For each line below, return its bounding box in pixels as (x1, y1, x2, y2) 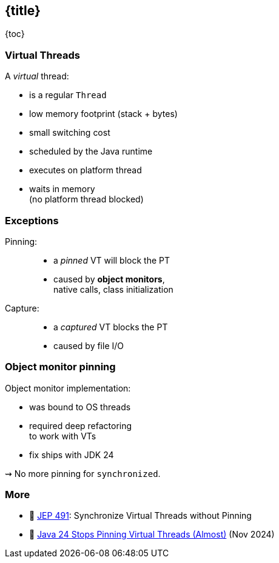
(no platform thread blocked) (29, 194, 144, 205)
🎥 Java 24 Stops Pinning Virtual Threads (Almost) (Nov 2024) (29, 529, 275, 540)
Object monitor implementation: (5, 382, 131, 393)
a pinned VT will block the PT (53, 255, 170, 265)
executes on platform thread (29, 165, 142, 176)
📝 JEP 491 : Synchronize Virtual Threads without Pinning (29, 510, 252, 521)
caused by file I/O (53, 340, 124, 351)
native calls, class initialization (53, 284, 173, 295)
